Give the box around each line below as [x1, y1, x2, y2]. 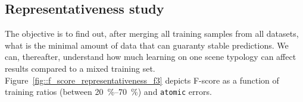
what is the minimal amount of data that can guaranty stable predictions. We [5, 39, 289, 51]
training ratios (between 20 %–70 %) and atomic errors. [5, 85, 212, 98]
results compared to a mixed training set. [5, 62, 155, 74]
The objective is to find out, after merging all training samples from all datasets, [5, 27, 299, 40]
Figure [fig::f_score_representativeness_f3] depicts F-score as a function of [5, 74, 279, 86]
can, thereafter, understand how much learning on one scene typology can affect [5, 50, 296, 63]
